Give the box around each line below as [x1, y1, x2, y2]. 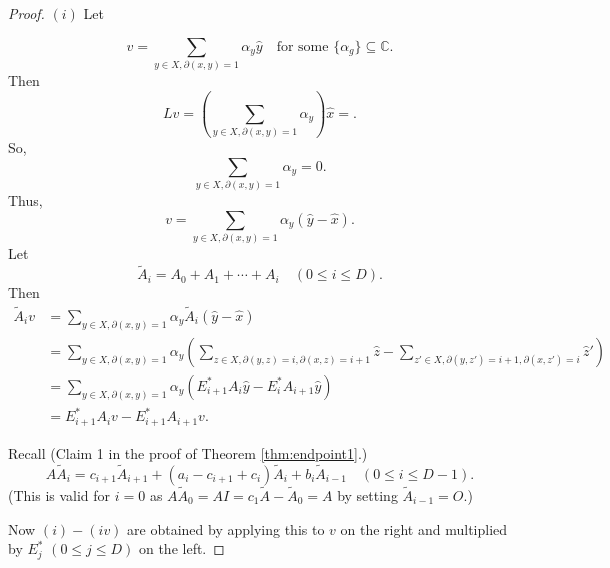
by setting [337, 484, 398, 505]
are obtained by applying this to [127, 518, 325, 539]
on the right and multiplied [340, 518, 508, 539]
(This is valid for [8, 484, 111, 505]
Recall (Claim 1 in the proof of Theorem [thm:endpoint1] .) [8, 442, 368, 463]
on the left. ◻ [138, 538, 225, 559]
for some [276, 39, 329, 54]
